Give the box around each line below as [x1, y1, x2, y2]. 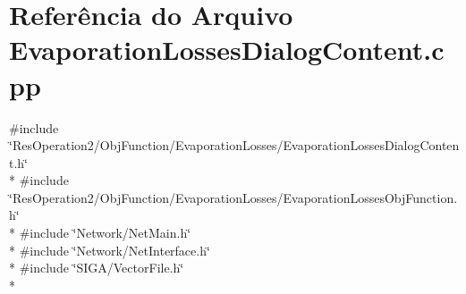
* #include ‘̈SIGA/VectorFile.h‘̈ [9, 258, 184, 277]
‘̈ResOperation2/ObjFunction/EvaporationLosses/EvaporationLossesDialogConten [9, 136, 460, 155]
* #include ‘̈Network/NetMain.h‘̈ [9, 223, 191, 242]
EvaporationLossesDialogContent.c [9, 31, 445, 68]
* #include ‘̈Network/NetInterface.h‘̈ [9, 240, 210, 259]
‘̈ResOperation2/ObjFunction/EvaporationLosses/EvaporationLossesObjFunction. [9, 188, 458, 206]
